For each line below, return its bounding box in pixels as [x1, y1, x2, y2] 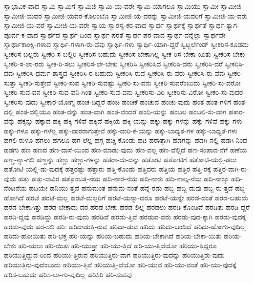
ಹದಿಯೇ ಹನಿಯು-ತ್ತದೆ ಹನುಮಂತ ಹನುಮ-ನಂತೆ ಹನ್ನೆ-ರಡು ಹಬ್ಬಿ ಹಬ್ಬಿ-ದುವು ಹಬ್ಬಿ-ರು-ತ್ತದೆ [29, 183, 233, 193]
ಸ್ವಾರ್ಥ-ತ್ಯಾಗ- [209, 20, 239, 30]
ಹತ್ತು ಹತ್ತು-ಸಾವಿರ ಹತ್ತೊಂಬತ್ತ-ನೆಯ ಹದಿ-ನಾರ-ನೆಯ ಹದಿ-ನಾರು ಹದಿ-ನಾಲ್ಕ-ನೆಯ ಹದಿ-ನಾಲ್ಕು [18, 173, 229, 183]
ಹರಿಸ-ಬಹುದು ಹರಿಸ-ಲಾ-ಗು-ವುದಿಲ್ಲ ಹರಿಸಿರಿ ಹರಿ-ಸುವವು [4, 269, 132, 279]
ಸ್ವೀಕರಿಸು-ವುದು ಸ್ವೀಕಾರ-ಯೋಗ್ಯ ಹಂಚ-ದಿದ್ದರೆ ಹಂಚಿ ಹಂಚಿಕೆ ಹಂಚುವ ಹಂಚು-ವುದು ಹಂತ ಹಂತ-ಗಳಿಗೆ [4, 96, 232, 107]
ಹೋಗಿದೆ [4, 192, 24, 202]
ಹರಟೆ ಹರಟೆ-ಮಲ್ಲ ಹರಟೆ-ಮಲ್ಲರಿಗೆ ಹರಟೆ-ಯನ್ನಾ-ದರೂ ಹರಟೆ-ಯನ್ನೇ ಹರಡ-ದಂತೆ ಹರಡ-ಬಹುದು [26, 192, 248, 202]
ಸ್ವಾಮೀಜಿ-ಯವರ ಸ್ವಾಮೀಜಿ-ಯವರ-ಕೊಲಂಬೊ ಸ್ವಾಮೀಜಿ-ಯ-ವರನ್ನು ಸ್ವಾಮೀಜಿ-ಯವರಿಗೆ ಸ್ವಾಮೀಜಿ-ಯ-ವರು [4, 10, 248, 21]
